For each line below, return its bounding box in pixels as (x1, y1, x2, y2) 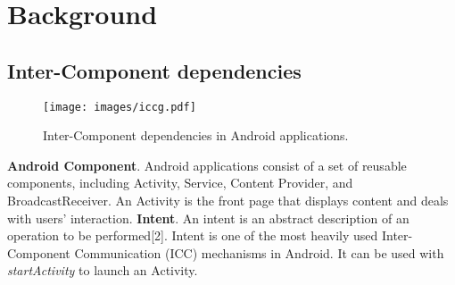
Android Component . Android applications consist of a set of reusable (7, 155, 407, 174)
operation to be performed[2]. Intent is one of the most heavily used (7, 226, 378, 245)
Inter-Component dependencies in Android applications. (43, 126, 349, 145)
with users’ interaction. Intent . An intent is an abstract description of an (7, 208, 409, 227)
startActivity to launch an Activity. (7, 261, 198, 280)
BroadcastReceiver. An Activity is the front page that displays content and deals (7, 191, 449, 210)
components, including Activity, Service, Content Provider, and (7, 173, 353, 192)
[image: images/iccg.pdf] (43, 100, 196, 113)
